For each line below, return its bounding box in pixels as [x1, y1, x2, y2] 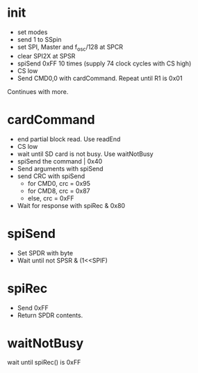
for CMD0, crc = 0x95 [27, 179, 91, 187]
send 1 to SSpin [17, 35, 62, 43]
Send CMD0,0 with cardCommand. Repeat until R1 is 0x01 [17, 74, 183, 82]
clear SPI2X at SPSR [17, 51, 76, 60]
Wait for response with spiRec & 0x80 [17, 201, 126, 209]
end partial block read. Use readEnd [17, 134, 121, 143]
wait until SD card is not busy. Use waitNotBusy [17, 150, 154, 158]
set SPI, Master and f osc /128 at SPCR [17, 42, 124, 53]
